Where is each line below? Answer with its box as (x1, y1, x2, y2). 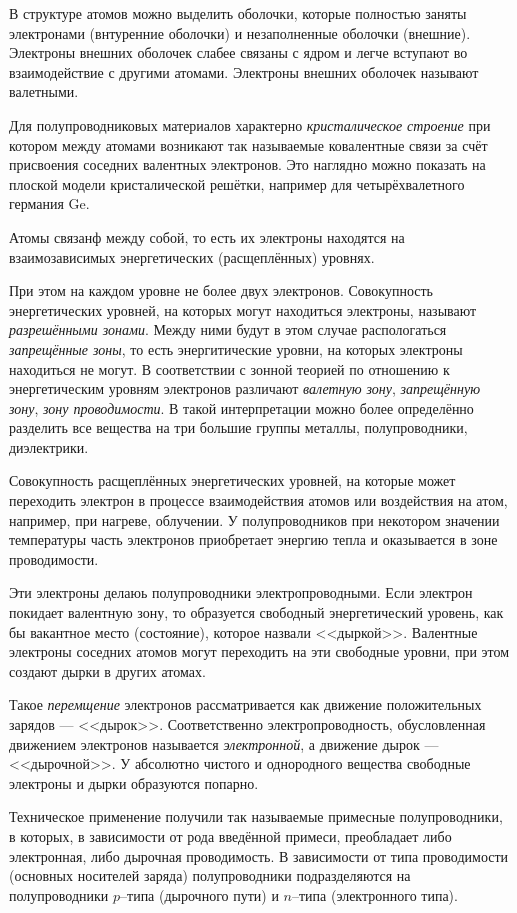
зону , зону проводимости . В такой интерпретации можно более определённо (9, 397, 474, 418)
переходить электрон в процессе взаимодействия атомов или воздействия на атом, (9, 490, 508, 511)
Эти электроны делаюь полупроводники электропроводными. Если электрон (9, 582, 473, 603)
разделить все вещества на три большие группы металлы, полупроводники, (9, 417, 468, 438)
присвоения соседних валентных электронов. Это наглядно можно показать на (9, 154, 486, 175)
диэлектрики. (9, 436, 89, 457)
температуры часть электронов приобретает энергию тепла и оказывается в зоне (9, 529, 498, 550)
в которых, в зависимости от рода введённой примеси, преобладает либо (9, 825, 452, 846)
